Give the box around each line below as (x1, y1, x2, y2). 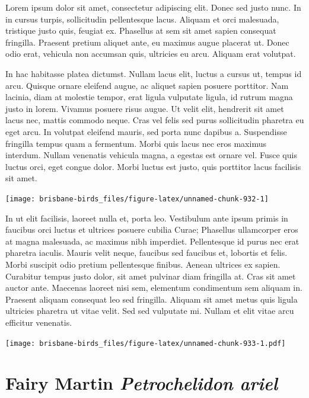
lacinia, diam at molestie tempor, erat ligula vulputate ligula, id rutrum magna (5, 91, 293, 103)
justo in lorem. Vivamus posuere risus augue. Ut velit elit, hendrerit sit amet (5, 102, 284, 114)
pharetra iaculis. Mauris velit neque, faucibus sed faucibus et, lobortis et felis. (5, 246, 288, 259)
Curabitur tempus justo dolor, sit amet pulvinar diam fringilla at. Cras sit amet (5, 269, 296, 282)
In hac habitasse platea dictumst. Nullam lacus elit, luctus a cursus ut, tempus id (5, 67, 302, 79)
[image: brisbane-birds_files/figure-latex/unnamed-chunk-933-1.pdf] (5, 339, 286, 348)
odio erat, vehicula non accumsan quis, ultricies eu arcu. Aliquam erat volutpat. (5, 47, 296, 60)
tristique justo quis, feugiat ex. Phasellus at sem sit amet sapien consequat (5, 24, 276, 37)
